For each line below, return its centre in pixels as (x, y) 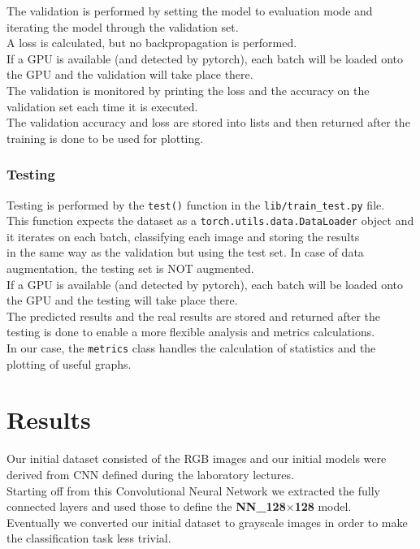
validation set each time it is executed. (102, 106)
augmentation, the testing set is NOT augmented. (130, 268)
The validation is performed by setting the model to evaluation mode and (190, 11)
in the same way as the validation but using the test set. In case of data (185, 252)
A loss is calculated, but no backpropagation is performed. (152, 43)
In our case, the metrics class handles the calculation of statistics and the (191, 348)
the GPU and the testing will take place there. (122, 300)
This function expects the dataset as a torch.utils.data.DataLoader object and (210, 220)
